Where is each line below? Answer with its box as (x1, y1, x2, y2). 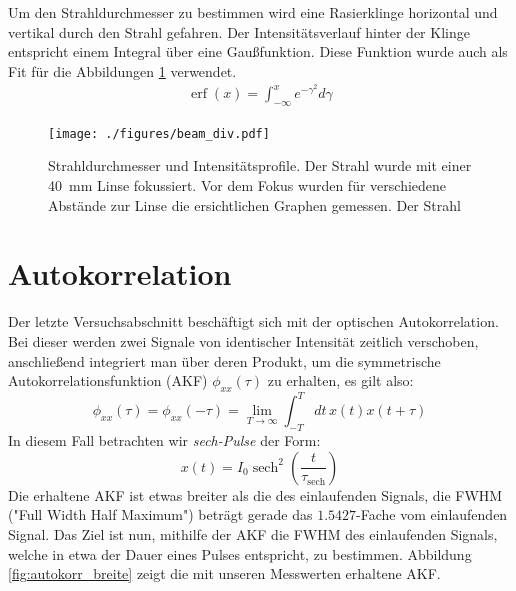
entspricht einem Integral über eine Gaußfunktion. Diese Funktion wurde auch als (8, 41, 508, 62)
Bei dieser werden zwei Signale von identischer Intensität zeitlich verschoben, (8, 330, 479, 351)
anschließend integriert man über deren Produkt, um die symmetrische (8, 350, 441, 371)
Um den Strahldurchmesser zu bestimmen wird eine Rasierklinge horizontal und (8, 2, 498, 22)
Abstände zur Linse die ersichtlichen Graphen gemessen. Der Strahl (48, 194, 461, 215)
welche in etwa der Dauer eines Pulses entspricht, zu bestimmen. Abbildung (8, 543, 472, 564)
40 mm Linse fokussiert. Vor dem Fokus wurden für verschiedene (48, 175, 447, 196)
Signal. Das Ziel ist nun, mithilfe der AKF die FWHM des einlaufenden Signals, (8, 524, 498, 545)
